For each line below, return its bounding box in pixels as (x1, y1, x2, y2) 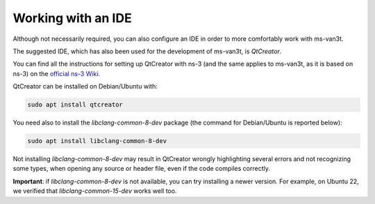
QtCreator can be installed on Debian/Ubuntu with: (12, 82, 158, 91)
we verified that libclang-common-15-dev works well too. (12, 187, 177, 195)
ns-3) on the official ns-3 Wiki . (12, 69, 101, 77)
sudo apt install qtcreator (27, 101, 123, 109)
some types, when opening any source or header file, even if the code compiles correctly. (12, 165, 270, 173)
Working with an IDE (12, 10, 132, 26)
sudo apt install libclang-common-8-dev (27, 137, 167, 145)
